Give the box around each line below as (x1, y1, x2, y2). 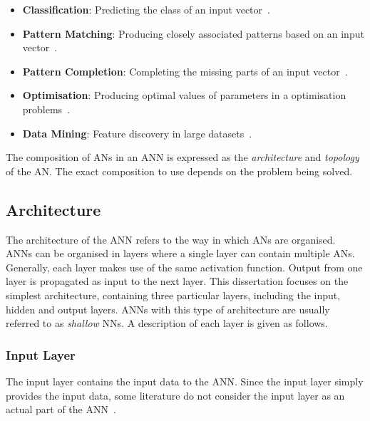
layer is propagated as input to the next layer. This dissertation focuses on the (6, 274, 349, 289)
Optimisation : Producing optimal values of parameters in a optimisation (22, 88, 346, 103)
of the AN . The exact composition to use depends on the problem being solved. (6, 163, 353, 178)
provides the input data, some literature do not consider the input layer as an (6, 388, 345, 402)
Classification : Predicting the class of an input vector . (22, 2, 270, 16)
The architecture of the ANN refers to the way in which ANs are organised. (6, 232, 336, 246)
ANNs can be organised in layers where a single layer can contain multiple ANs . (6, 246, 355, 261)
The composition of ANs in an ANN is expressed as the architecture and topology (6, 150, 359, 165)
